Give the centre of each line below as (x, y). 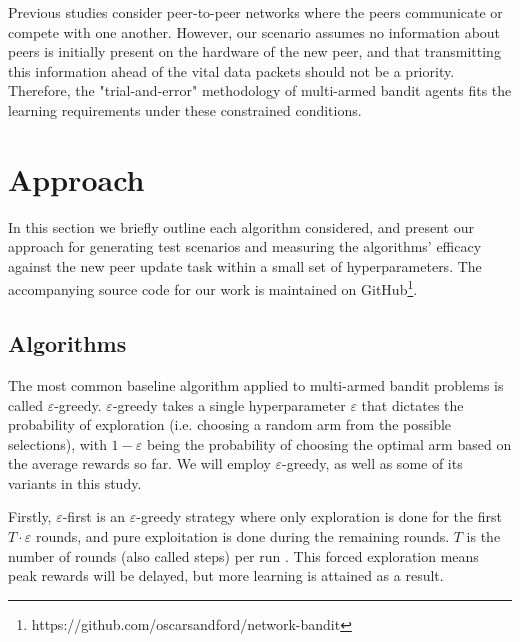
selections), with (57, 443)
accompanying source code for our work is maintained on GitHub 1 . (213, 288)
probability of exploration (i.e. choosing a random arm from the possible (230, 424)
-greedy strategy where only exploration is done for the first (319, 516)
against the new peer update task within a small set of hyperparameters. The (245, 265)
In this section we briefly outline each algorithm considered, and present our (241, 226)
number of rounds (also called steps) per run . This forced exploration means (243, 555)
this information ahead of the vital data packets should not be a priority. (231, 70)
